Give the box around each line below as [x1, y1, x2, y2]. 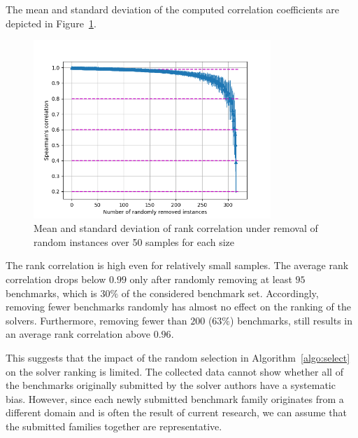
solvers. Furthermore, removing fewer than [6, 313, 187, 327]
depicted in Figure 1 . [6, 15, 96, 30]
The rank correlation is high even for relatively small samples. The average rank [6, 258, 349, 273]
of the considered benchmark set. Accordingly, [121, 285, 319, 300]
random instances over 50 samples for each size [34, 234, 235, 249]
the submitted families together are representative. [6, 418, 222, 433]
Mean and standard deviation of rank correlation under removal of [34, 221, 318, 235]
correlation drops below [6, 271, 106, 286]
